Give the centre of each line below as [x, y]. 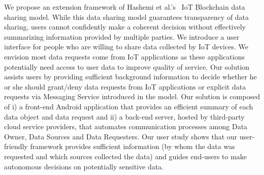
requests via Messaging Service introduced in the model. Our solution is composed [132, 96]
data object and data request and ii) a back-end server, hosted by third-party [124, 116]
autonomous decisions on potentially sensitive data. [84, 166]
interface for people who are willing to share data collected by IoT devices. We [126, 47]
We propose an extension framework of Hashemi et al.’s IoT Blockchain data [125, 7]
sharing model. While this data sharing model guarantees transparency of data [127, 17]
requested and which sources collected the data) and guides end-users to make [126, 156]
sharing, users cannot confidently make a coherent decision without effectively [125, 27]
